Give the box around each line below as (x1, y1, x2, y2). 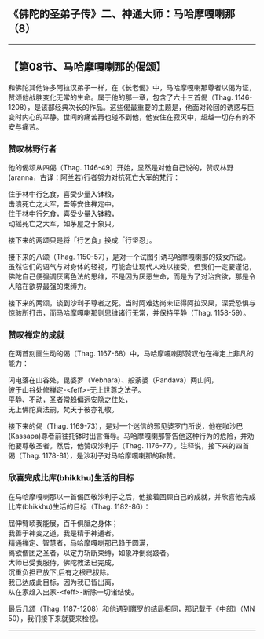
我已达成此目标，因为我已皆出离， (8, 577, 119, 586)
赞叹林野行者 (8, 144, 57, 155)
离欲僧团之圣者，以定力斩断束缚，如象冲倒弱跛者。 (8, 548, 174, 557)
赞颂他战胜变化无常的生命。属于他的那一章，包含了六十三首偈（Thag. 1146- (8, 93, 253, 102)
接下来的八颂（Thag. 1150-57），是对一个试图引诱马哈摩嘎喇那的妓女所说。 (8, 252, 250, 261)
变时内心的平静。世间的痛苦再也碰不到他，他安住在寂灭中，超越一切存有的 (8, 112, 249, 122)
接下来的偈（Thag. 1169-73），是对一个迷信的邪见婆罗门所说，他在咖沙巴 (8, 422, 244, 431)
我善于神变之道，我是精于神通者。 (8, 528, 119, 538)
